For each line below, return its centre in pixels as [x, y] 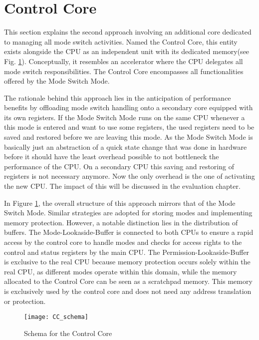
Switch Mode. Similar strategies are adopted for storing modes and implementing [128, 213]
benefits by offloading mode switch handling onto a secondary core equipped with [129, 107]
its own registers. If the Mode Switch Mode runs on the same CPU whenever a [125, 117]
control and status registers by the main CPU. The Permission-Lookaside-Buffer [127, 252]
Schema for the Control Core [68, 333]
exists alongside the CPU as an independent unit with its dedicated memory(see [127, 51]
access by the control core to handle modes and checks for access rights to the [123, 242]
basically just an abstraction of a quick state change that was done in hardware [126, 146]
